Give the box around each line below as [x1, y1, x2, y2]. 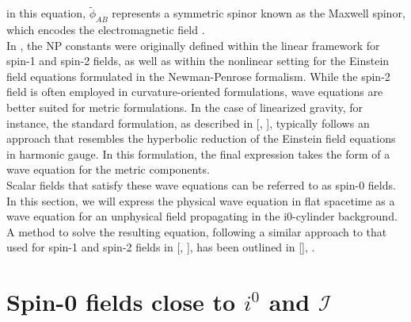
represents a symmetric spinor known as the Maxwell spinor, [112, 5, 405, 21]
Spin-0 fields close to [6, 286, 236, 318]
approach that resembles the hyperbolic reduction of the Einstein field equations [6, 130, 396, 147]
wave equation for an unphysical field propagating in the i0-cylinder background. [6, 208, 398, 224]
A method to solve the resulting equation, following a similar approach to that [6, 223, 387, 240]
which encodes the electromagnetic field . [6, 21, 205, 38]
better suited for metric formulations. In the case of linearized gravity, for [6, 98, 363, 115]
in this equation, [6, 5, 86, 21]
